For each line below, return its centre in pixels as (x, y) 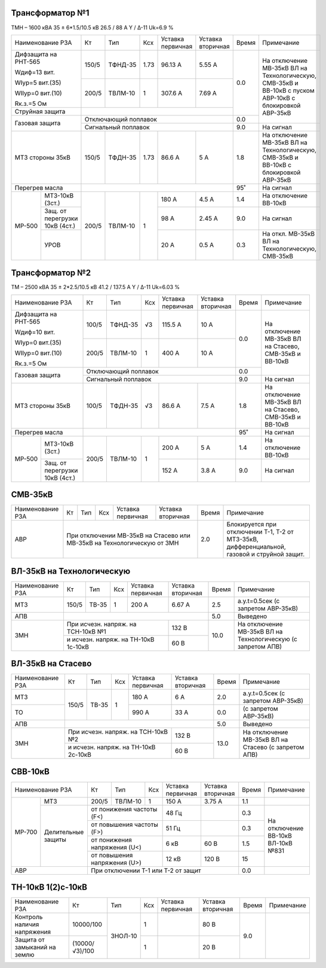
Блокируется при (252, 525)
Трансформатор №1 (50, 13)
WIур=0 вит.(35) (38, 342)
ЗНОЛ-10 (124, 936)
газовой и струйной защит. (266, 555)
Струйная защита (40, 111)
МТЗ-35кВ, (243, 540)
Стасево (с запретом (273, 747)
